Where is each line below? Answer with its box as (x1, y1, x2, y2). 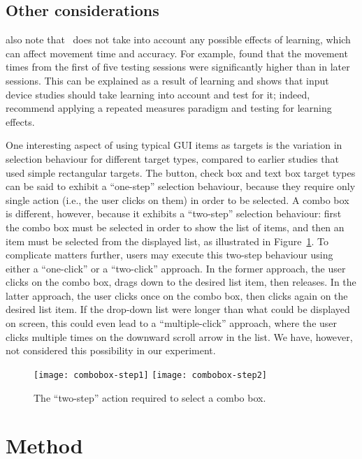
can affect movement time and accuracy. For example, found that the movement (6, 45, 348, 60)
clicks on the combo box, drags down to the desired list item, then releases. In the (6, 275, 356, 289)
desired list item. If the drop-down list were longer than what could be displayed (6, 302, 350, 316)
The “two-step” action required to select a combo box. (34, 390, 266, 405)
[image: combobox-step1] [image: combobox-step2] (34, 370, 267, 380)
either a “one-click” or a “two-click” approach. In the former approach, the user (6, 261, 346, 275)
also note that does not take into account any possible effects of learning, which (6, 32, 351, 47)
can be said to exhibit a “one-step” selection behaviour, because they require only (6, 179, 356, 194)
